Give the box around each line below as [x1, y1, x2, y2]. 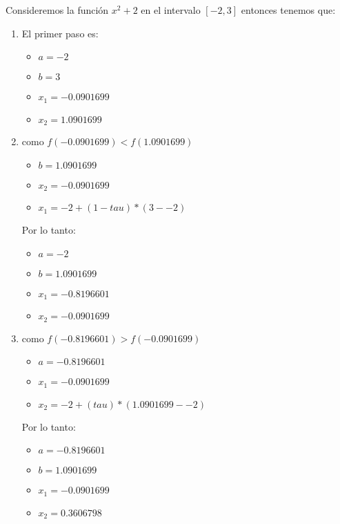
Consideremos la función [6, 3, 109, 17]
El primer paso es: [21, 26, 99, 40]
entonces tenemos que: [241, 3, 336, 17]
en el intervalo [141, 3, 201, 17]
